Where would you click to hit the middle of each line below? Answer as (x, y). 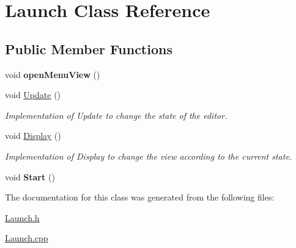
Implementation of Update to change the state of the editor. (116, 115)
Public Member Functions (89, 48)
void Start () (30, 176)
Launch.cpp (27, 238)
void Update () (33, 95)
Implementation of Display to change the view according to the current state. (149, 156)
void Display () (33, 136)
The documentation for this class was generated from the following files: (140, 197)
